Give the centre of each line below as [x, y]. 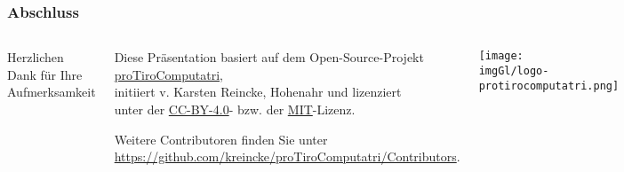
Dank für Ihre [45, 74]
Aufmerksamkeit [52, 92]
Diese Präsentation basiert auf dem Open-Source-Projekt [269, 57]
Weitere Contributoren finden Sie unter [221, 139]
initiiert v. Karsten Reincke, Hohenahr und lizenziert [258, 92]
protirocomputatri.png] [549, 86]
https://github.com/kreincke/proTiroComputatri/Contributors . [287, 156]
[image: [501, 56]
